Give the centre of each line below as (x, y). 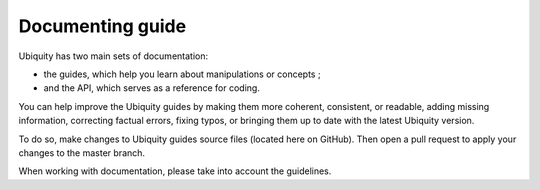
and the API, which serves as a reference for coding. (151, 88)
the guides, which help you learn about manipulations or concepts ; (182, 74)
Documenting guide (102, 26)
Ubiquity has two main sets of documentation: (113, 56)
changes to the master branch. (81, 152)
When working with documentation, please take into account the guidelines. (175, 171)
